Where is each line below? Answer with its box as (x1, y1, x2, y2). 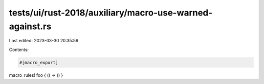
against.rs (9, 21, 51, 32)
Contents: (9, 47, 29, 52)
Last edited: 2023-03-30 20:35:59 (9, 38, 79, 44)
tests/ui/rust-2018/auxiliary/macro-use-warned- (9, 7, 213, 18)
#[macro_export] (19, 60, 59, 65)
